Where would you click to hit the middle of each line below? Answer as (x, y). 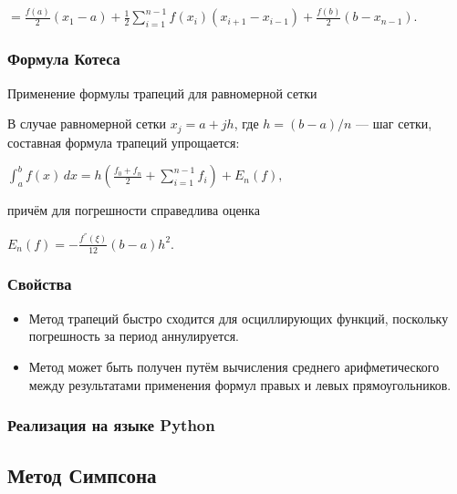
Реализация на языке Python (111, 425)
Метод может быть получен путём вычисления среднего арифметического (234, 366)
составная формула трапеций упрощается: (124, 142)
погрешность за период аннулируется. (134, 336)
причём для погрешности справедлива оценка (134, 210)
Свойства (40, 284)
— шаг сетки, (394, 123)
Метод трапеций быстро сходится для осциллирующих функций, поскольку (239, 318)
